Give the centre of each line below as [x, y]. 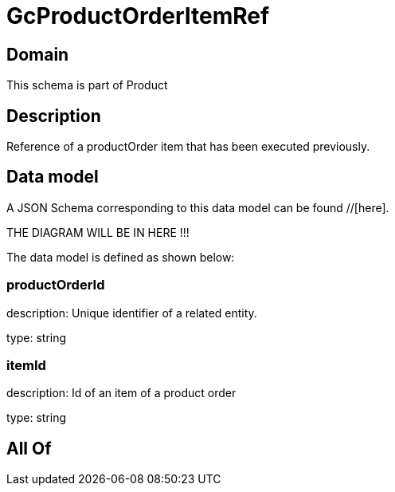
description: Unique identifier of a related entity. [132, 313]
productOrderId [56, 285]
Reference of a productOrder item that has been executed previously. [188, 147]
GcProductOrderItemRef [138, 16]
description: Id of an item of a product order [121, 393]
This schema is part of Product [87, 85]
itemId [26, 365]
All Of [29, 448]
